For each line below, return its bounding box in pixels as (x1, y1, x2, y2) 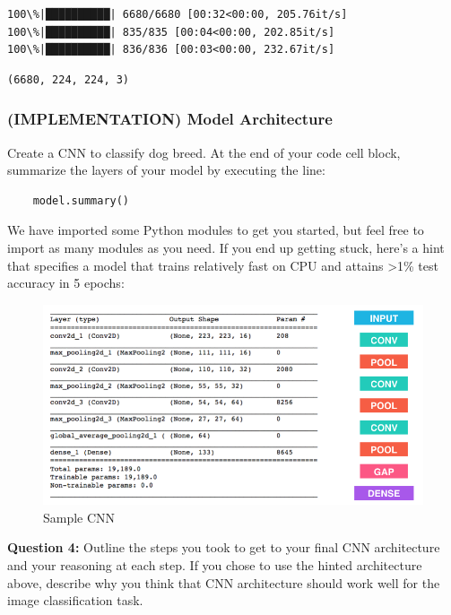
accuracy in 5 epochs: (7, 273, 125, 292)
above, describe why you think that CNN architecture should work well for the (7, 573, 440, 592)
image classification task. (7, 591, 143, 610)
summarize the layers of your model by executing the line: (7, 160, 325, 179)
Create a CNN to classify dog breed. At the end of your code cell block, (7, 143, 401, 161)
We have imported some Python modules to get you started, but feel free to (7, 221, 424, 239)
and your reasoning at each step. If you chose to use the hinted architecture (7, 556, 422, 575)
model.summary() (32, 194, 130, 207)
